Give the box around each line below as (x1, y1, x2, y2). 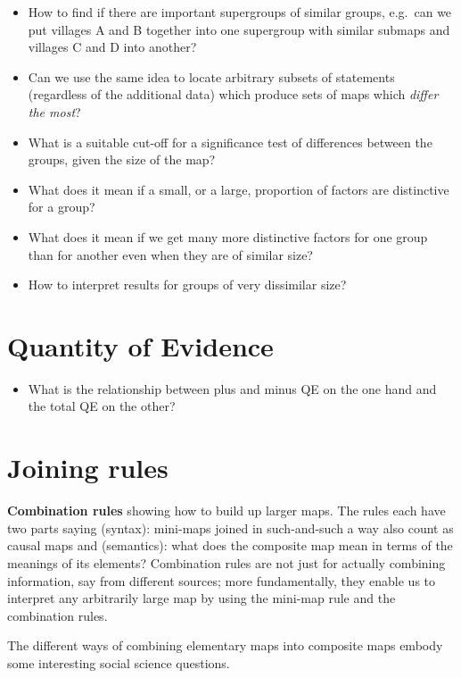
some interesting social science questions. (7, 653, 230, 672)
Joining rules (7, 449, 169, 486)
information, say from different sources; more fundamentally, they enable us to (7, 571, 436, 590)
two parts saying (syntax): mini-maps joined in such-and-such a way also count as (7, 518, 454, 537)
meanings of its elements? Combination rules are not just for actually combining (7, 553, 446, 572)
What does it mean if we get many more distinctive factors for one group (28, 227, 428, 246)
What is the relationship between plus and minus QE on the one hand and (28, 379, 437, 398)
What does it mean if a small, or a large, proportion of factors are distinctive (28, 180, 449, 198)
